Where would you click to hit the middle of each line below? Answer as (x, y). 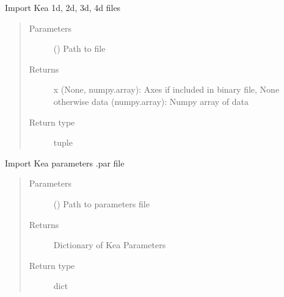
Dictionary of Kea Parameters (110, 245)
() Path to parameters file (101, 203)
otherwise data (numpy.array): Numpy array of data (151, 101)
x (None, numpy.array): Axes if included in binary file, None (166, 89)
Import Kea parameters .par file (65, 163)
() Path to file (79, 48)
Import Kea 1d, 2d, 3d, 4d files (63, 7)
